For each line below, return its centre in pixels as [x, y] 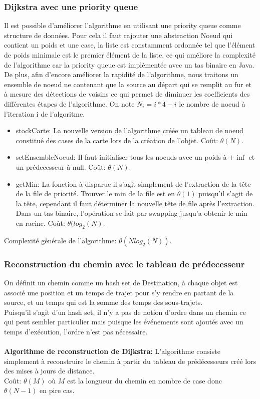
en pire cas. [57, 390]
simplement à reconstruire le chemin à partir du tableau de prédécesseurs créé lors [130, 361]
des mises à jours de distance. [49, 371]
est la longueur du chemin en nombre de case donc [144, 380]
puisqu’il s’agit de [226, 193]
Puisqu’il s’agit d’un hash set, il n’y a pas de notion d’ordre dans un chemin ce [125, 312]
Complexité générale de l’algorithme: [60, 240]
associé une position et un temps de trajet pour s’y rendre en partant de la [119, 292]
